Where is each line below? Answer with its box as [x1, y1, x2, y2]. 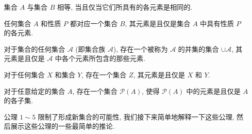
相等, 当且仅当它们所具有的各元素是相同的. [57, 2, 193, 12]
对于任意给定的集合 [4, 86, 65, 96]
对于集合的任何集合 [4, 44, 65, 54]
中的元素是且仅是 [186, 86, 241, 96]
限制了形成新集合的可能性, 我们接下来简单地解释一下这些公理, [37, 111, 235, 121]
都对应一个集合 [70, 18, 118, 28]
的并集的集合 [178, 44, 219, 54]
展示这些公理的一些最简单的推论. [10, 121, 115, 131]
